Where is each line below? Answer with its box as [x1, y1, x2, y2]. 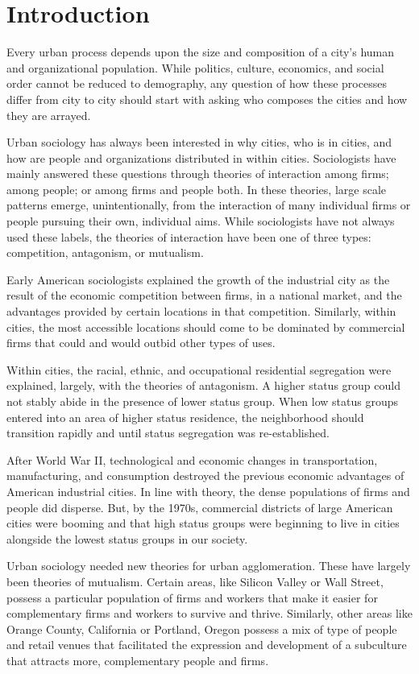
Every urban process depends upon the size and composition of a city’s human [6, 43, 395, 60]
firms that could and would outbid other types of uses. [6, 334, 276, 351]
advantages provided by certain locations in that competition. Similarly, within [6, 303, 396, 320]
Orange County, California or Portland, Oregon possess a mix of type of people [6, 620, 397, 637]
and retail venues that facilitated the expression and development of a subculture [6, 636, 407, 653]
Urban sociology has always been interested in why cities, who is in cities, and [6, 134, 392, 151]
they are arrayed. [6, 106, 91, 123]
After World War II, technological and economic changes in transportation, [6, 451, 378, 468]
